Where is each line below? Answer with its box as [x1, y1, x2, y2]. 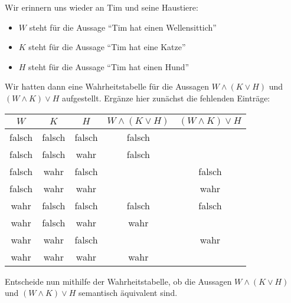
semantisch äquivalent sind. [79, 286, 178, 299]
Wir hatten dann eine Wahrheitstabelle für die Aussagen [5, 80, 210, 93]
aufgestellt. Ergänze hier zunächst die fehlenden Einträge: [62, 91, 270, 104]
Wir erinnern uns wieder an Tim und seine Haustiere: [5, 1, 198, 13]
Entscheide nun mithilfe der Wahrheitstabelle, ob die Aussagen [5, 275, 232, 287]
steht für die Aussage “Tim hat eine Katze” [28, 41, 186, 53]
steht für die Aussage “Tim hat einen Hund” [28, 60, 189, 73]
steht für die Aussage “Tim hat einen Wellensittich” [29, 21, 217, 33]
